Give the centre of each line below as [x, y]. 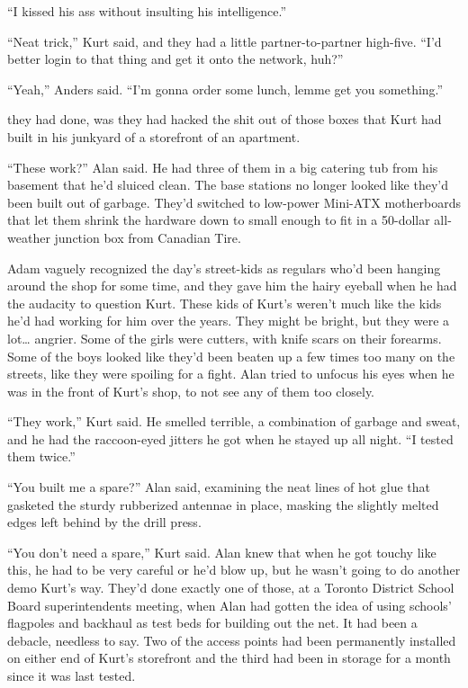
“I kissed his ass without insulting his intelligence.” [147, 11]
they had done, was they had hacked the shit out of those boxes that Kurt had [225, 119]
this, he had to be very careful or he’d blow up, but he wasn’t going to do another [234, 570]
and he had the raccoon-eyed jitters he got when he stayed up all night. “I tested [230, 438]
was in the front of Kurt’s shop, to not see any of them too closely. [191, 391]
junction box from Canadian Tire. [148, 237]
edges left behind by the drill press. [104, 522]
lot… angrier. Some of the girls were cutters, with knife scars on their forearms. [225, 338]
